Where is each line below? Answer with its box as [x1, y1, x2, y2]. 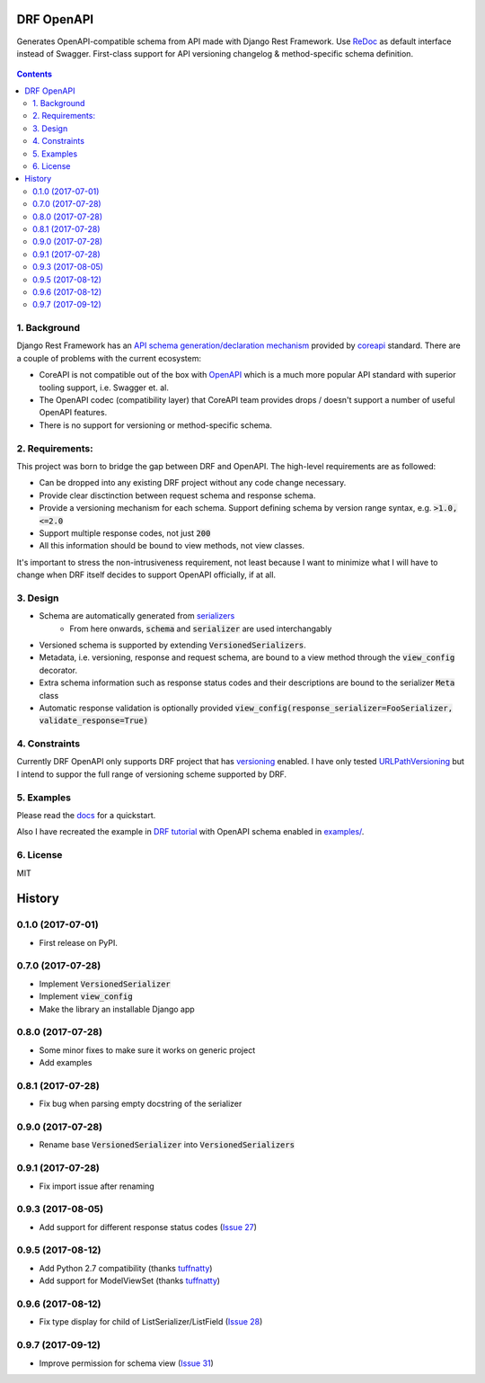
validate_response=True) [39, 716, 148, 726]
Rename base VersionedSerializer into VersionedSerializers [39, 1139, 295, 1150]
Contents [16, 68, 53, 80]
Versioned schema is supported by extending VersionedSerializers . [39, 639, 307, 650]
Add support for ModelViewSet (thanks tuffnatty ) [39, 1275, 220, 1286]
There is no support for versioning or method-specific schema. [39, 419, 273, 431]
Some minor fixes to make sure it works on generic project [39, 1044, 256, 1056]
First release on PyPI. [39, 937, 119, 948]
